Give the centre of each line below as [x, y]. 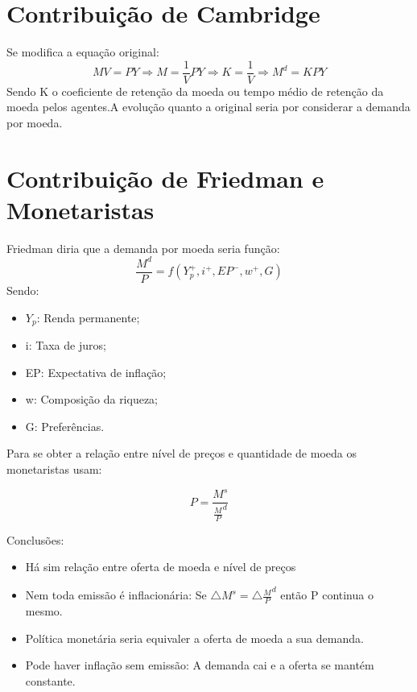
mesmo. [44, 610]
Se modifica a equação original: [83, 52]
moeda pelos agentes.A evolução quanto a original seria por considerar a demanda [208, 107]
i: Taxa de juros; [66, 345]
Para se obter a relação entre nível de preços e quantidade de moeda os [182, 453]
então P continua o [327, 595]
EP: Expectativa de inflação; [96, 372]
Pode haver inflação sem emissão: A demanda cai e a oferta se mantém [200, 665]
